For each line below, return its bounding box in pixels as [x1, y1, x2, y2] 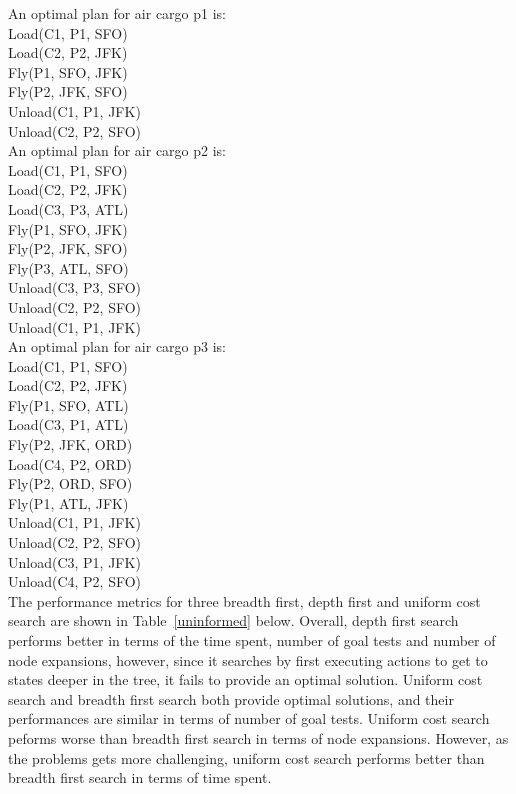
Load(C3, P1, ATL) [8, 414, 129, 435]
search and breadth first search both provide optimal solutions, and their [8, 688, 454, 709]
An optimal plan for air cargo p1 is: [8, 3, 226, 23]
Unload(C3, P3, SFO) [8, 277, 142, 298]
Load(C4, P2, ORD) [8, 453, 133, 474]
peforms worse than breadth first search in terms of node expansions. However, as [8, 727, 509, 748]
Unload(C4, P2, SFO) [8, 571, 142, 592]
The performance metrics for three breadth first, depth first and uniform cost [8, 590, 481, 611]
